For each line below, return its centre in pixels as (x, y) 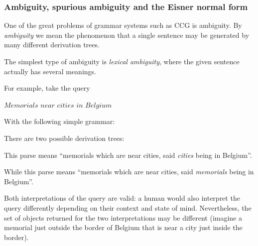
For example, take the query (47, 88)
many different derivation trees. (52, 45)
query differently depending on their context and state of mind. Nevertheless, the (128, 207)
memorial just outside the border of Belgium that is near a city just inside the (123, 227)
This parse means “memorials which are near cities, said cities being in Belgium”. (128, 155)
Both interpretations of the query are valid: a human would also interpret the (122, 198)
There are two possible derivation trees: (64, 138)
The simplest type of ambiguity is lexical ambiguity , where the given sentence (122, 61)
